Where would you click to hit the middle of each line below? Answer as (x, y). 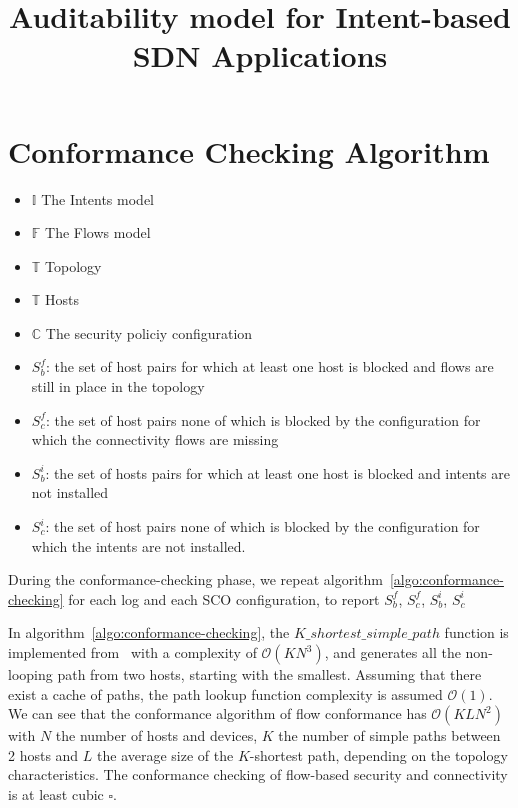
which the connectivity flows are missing (155, 439)
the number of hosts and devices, (156, 735)
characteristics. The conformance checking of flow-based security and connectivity (258, 774)
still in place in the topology (118, 386)
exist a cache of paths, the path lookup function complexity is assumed (225, 693)
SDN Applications (260, 55)
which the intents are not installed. (138, 545)
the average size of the (165, 754)
